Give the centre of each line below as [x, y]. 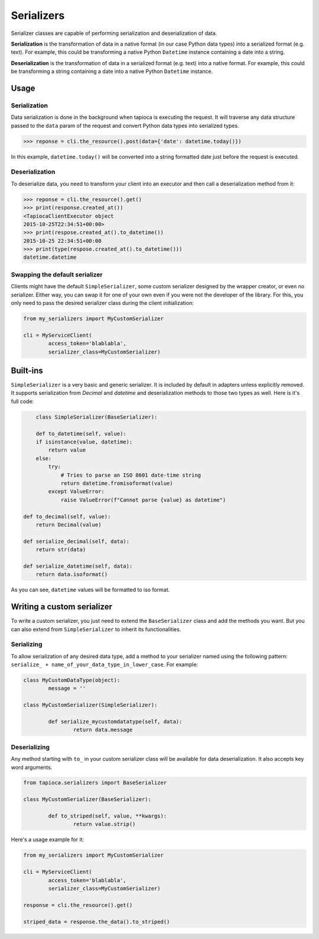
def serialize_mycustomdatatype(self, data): [115, 721]
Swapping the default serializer [57, 274]
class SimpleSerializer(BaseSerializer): [97, 417]
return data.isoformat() [72, 575]
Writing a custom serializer [61, 607]
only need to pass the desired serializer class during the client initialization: [102, 303]
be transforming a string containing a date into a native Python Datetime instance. [112, 72]
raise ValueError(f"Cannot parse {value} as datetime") [143, 500]
